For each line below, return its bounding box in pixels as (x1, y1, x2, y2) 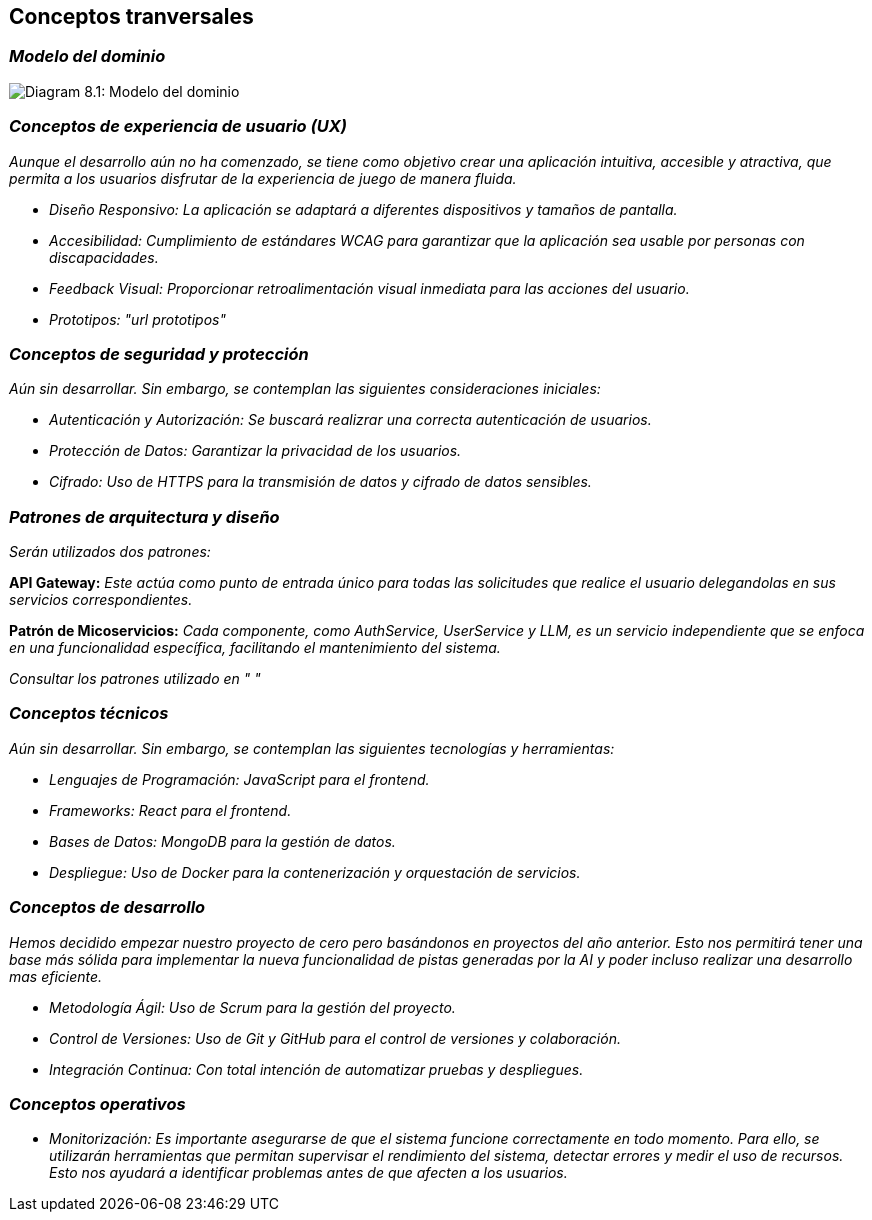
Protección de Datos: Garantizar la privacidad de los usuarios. (49, 442, 462, 460)
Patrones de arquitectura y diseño (9, 506, 280, 527)
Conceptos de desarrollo (9, 897, 206, 918)
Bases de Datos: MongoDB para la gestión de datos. (49, 832, 396, 850)
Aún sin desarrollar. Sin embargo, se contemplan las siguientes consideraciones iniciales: (9, 380, 601, 398)
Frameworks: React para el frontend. (49, 801, 292, 819)
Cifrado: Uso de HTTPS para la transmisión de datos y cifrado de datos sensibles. (49, 473, 592, 491)
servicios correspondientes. (9, 591, 193, 609)
